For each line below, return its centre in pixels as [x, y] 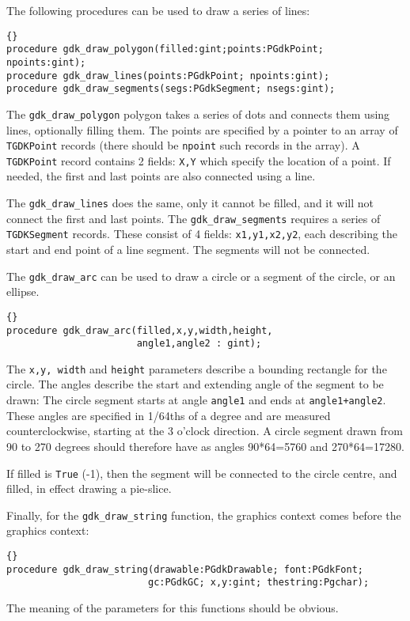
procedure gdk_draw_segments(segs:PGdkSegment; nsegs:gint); [171, 89]
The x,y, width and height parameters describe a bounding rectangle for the [197, 368]
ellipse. [23, 292]
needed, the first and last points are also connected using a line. [161, 176]
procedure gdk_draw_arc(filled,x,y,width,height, [140, 330]
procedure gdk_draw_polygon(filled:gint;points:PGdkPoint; [165, 49]
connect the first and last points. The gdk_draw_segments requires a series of [194, 218]
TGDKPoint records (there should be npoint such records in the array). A [183, 145]
